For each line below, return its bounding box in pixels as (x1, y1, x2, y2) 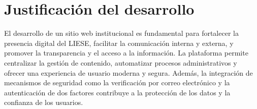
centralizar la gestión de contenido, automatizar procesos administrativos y (4, 57, 237, 68)
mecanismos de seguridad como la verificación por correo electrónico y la (4, 77, 230, 88)
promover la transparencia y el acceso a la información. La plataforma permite (4, 47, 248, 58)
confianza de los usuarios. (4, 97, 83, 107)
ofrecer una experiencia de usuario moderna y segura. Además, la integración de (4, 67, 253, 78)
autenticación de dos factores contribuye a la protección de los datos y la (4, 87, 231, 97)
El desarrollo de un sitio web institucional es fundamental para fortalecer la (4, 28, 239, 38)
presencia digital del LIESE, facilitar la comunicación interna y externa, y (4, 37, 234, 48)
